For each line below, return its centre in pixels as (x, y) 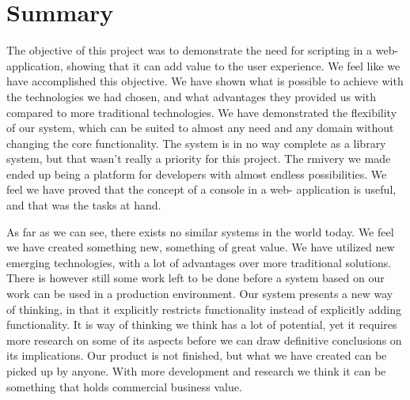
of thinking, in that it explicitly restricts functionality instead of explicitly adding (204, 309)
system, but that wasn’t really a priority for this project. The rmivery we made (199, 158)
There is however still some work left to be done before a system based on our (196, 278)
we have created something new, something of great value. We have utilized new (201, 247)
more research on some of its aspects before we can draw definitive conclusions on (204, 340)
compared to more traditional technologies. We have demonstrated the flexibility (202, 112)
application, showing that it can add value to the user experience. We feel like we (203, 65)
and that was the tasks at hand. (84, 205)
